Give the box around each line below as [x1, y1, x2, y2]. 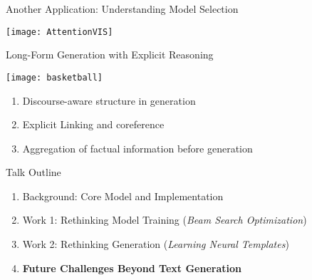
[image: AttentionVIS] [6, 26, 113, 37]
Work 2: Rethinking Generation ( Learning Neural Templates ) [22, 237, 289, 252]
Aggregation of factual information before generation [22, 140, 253, 155]
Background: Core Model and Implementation [22, 188, 224, 203]
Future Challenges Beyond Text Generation [22, 260, 241, 275]
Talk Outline [6, 165, 61, 180]
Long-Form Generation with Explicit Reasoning [6, 47, 214, 62]
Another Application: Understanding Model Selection [6, 1, 239, 16]
